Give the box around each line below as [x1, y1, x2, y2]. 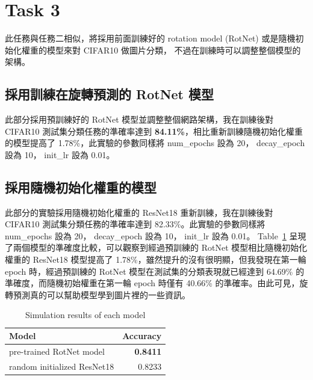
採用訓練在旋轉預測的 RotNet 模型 [5, 85, 214, 103]
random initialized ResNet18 [9, 360, 114, 372]
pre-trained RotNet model [9, 345, 105, 357]
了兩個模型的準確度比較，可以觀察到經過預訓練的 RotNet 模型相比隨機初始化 [5, 241, 308, 254]
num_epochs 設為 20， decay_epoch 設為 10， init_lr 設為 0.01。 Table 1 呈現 [5, 229, 306, 242]
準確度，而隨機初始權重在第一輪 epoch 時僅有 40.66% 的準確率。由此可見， [5, 277, 300, 289]
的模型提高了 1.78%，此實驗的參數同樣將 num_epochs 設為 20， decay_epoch [5, 136, 305, 149]
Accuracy [122, 329, 162, 342]
